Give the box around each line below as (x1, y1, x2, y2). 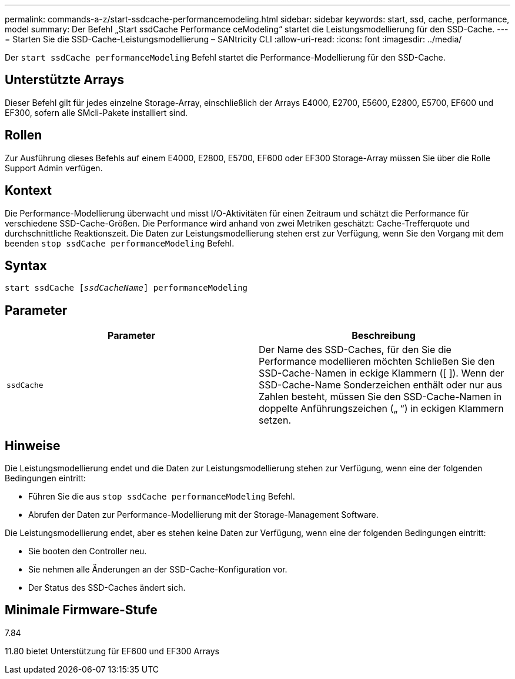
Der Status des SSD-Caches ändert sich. (28, 583, 186, 593)
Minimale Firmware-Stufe (5, 603, 158, 618)
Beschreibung (352, 329, 416, 342)
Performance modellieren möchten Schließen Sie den (259, 355, 495, 368)
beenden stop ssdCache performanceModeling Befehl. (5, 238, 235, 248)
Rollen (5, 128, 42, 143)
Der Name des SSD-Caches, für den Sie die (259, 344, 452, 356)
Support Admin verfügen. (5, 162, 103, 173)
